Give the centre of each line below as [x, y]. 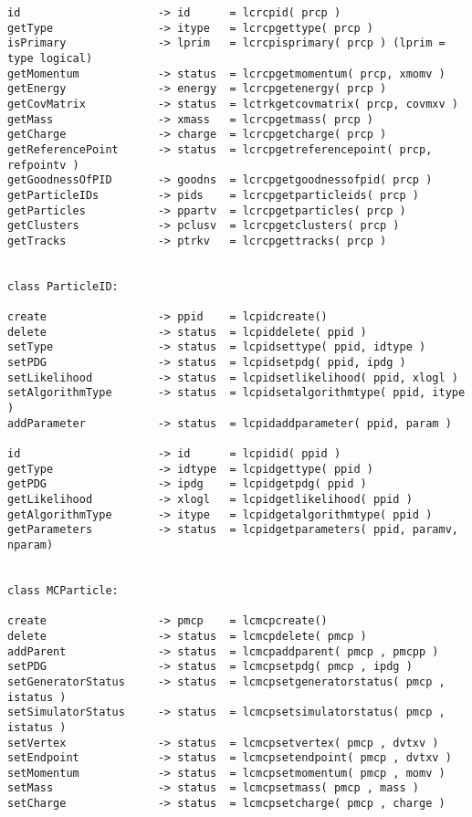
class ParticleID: [63, 286]
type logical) [50, 58]
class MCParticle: [63, 590]
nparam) [31, 545]
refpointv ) [43, 165]
